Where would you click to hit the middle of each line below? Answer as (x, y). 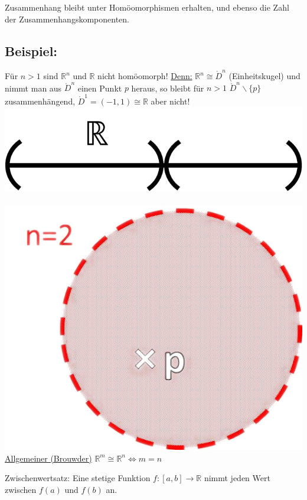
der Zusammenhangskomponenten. (67, 19)
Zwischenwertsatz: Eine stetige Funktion (78, 478)
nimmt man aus (33, 88)
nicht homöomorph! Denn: (145, 76)
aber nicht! (170, 101)
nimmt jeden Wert (237, 478)
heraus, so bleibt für (168, 88)
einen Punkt (100, 88)
